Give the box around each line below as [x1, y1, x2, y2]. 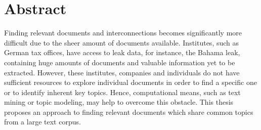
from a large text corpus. [4, 116, 81, 127]
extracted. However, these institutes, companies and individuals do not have [4, 67, 240, 77]
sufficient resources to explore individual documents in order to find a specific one [4, 77, 257, 88]
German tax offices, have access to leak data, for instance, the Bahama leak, [4, 47, 240, 58]
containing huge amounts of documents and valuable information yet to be [4, 57, 235, 67]
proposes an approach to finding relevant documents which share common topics [4, 106, 253, 117]
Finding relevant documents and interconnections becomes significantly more [4, 27, 242, 38]
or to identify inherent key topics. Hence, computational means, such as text [4, 86, 241, 97]
